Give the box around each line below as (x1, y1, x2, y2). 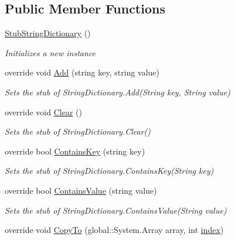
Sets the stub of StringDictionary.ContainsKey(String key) (5, 164, 214, 177)
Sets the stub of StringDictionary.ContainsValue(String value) (5, 204, 227, 216)
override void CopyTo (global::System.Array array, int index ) (5, 224, 224, 236)
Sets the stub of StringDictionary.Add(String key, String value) (5, 85, 230, 98)
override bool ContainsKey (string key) (5, 145, 145, 157)
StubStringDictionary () (5, 27, 91, 39)
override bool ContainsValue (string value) (5, 184, 157, 196)
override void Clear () (5, 105, 82, 118)
